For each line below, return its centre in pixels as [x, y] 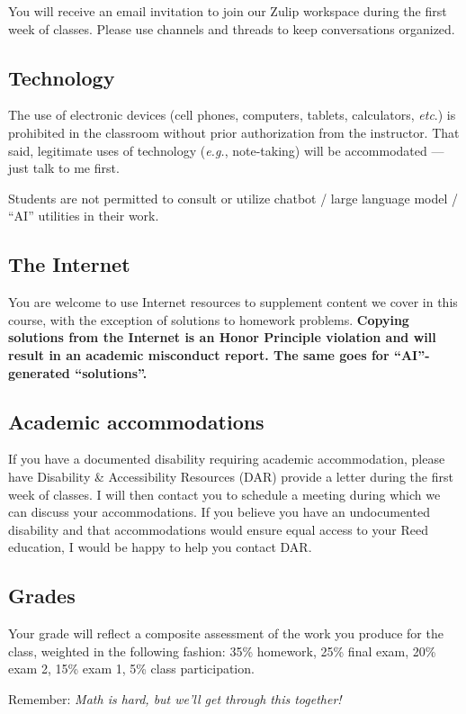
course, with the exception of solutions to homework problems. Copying [209, 319]
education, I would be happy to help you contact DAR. [160, 547]
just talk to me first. [64, 168]
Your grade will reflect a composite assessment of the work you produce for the [226, 633]
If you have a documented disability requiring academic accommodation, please [227, 459]
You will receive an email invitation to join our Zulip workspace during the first [228, 11]
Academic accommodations [136, 421]
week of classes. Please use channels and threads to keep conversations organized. [232, 28]
